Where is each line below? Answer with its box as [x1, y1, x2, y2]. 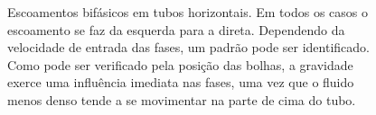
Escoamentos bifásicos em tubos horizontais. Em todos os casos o [7, 3, 368, 21]
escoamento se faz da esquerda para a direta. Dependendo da [7, 20, 345, 39]
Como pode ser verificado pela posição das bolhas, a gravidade [7, 55, 353, 74]
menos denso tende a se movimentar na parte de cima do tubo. [7, 90, 356, 109]
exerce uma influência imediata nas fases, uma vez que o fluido [7, 73, 354, 92]
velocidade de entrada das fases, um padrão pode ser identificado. [7, 38, 370, 57]
